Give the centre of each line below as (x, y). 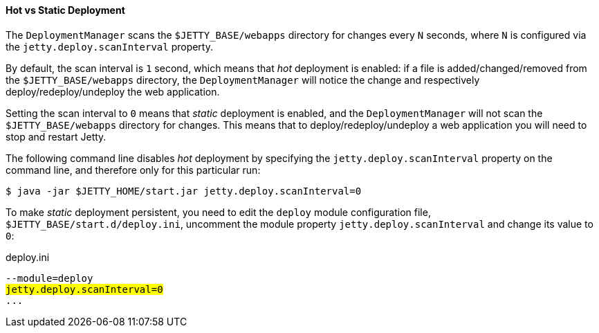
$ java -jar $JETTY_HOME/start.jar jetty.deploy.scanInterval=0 (184, 191)
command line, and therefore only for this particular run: (133, 170)
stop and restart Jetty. (56, 136)
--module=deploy (49, 278)
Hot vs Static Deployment (65, 10)
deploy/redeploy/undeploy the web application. (113, 91)
